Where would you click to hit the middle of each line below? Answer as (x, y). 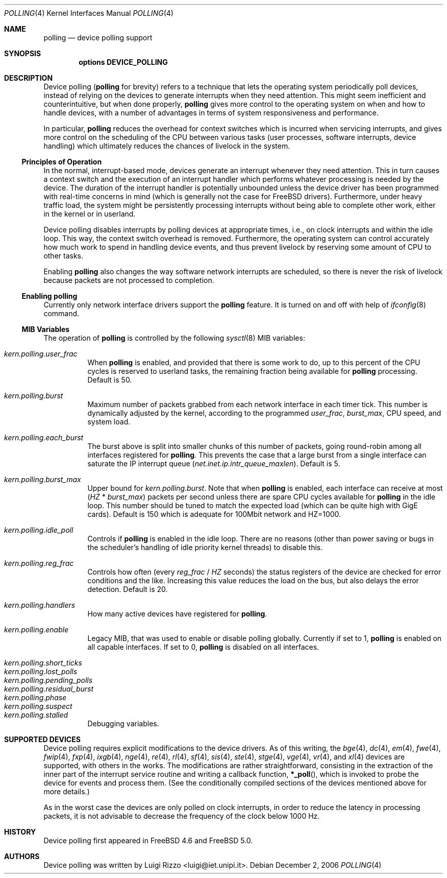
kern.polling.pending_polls (48, 680)
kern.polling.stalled (36, 715)
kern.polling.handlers (40, 605)
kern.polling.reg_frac (39, 563)
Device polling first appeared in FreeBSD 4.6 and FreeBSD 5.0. (148, 840)
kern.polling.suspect (38, 706)
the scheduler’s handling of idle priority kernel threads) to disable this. (205, 547)
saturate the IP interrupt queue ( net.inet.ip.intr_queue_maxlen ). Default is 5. (214, 464)
